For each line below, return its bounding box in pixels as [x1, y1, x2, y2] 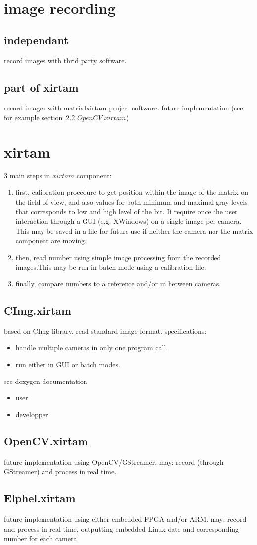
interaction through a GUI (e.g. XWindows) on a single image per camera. [15, 216, 242, 226]
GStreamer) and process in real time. [4, 466, 117, 477]
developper [15, 409, 48, 419]
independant [4, 32, 69, 47]
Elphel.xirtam [4, 490, 76, 506]
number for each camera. [4, 533, 79, 544]
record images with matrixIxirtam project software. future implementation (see [4, 103, 243, 113]
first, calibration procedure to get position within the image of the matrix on [15, 187, 248, 197]
